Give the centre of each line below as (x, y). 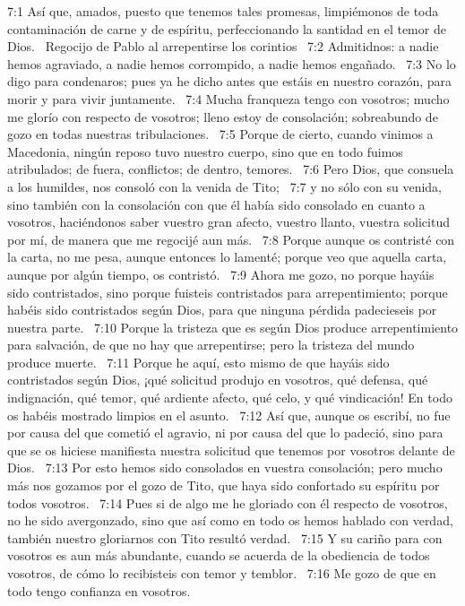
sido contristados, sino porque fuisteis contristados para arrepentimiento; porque (228, 292)
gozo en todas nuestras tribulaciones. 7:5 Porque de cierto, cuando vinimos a (220, 134)
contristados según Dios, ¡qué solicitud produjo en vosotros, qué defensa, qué (218, 380)
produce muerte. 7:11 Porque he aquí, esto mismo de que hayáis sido (198, 362)
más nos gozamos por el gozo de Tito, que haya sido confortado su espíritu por (224, 485)
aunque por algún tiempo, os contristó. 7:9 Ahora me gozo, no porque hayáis (221, 274)
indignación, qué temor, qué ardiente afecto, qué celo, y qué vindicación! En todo (230, 398)
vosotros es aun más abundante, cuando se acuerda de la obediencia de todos (219, 555)
